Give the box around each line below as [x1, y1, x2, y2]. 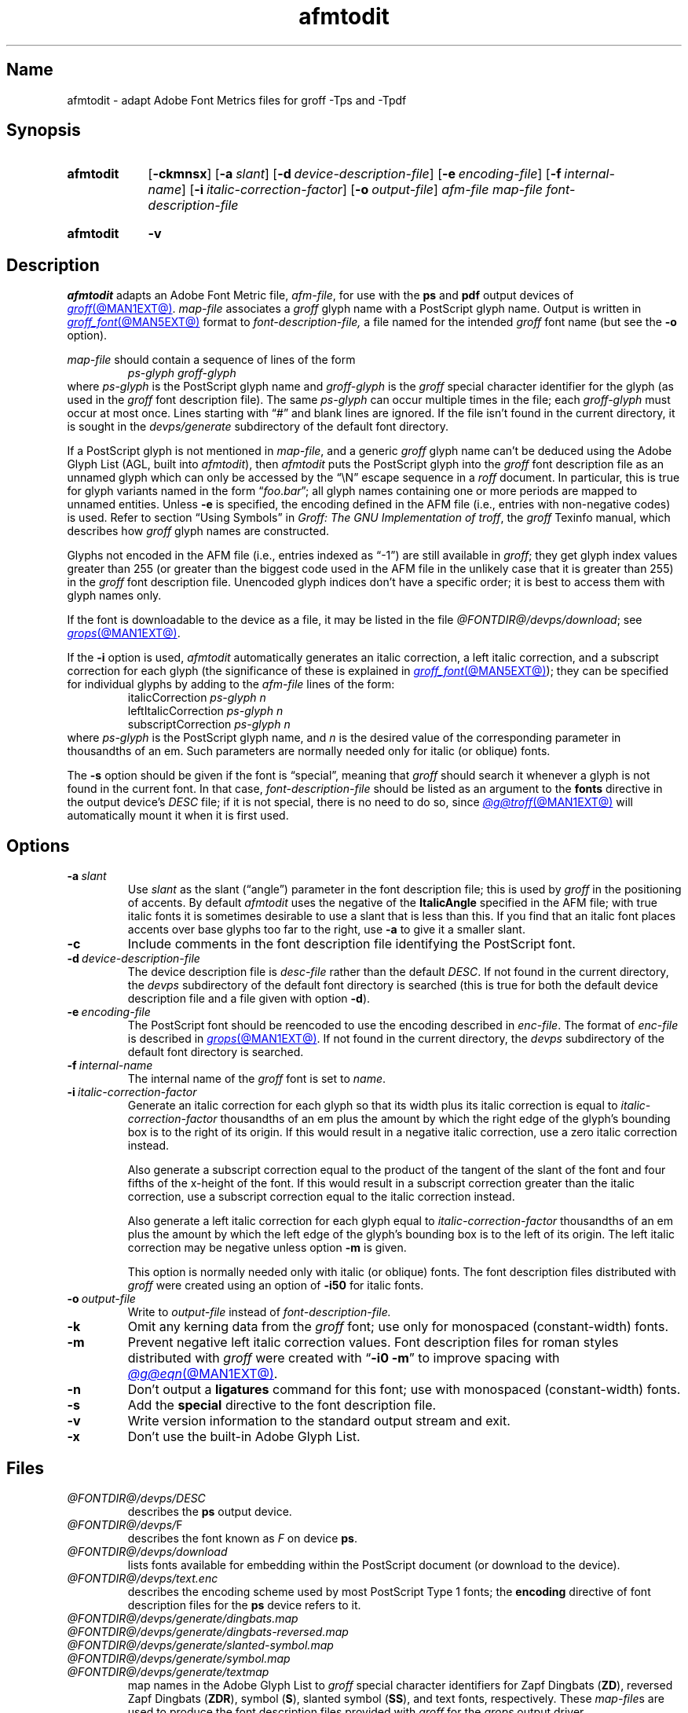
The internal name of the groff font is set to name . [127, 1072, 386, 1086]
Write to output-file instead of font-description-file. [127, 1305, 391, 1319]
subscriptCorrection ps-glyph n [127, 717, 291, 732]
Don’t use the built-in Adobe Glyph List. [127, 1429, 360, 1445]
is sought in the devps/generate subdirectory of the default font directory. [67, 420, 449, 434]
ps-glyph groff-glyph [127, 366, 236, 380]
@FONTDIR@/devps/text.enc [67, 1571, 218, 1585]
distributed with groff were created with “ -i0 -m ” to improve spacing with [127, 1350, 560, 1366]
